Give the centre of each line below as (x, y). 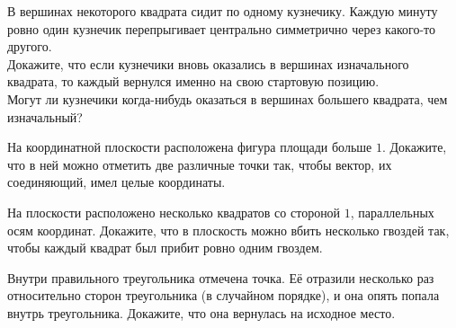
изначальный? (45, 116)
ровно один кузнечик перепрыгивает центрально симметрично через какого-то (221, 28)
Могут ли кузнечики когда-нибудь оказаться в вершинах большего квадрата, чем (228, 98)
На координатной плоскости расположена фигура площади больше (190, 147)
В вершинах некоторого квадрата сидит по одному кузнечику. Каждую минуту (223, 11)
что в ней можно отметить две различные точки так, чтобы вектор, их (200, 164)
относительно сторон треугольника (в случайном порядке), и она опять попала (224, 295)
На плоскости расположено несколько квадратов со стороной (174, 212)
